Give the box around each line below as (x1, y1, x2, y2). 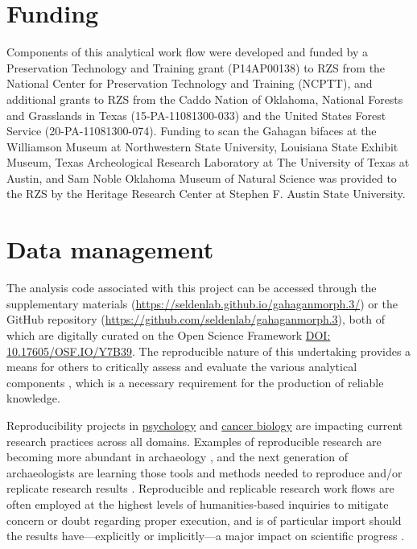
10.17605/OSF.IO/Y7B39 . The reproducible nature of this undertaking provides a (6, 342, 411, 359)
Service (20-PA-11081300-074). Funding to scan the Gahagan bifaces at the (6, 122, 377, 139)
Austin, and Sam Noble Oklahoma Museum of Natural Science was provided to (6, 169, 397, 186)
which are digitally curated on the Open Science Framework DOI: (6, 326, 331, 343)
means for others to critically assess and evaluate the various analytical (6, 358, 357, 375)
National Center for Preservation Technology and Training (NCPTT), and (6, 75, 373, 92)
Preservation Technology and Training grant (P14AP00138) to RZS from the (6, 59, 386, 76)
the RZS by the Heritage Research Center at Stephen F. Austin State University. (6, 185, 406, 202)
